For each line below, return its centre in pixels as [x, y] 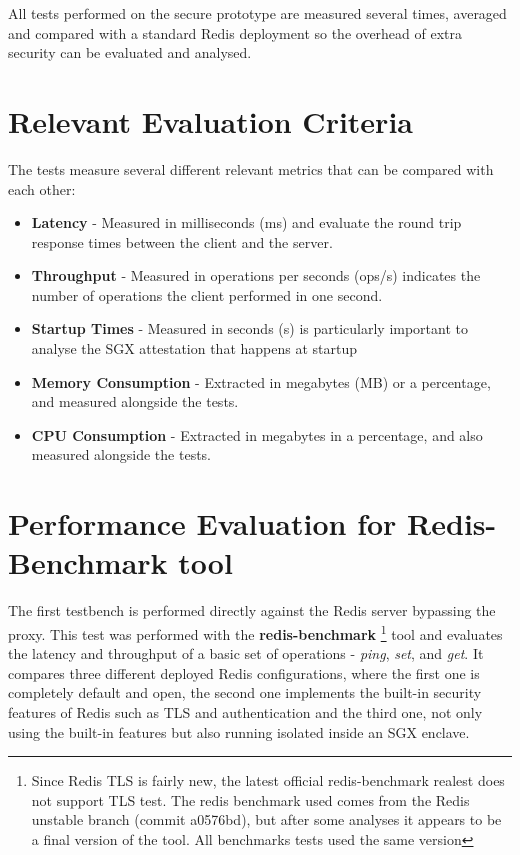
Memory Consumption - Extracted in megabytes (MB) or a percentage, [261, 381]
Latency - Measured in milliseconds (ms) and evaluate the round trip [246, 222]
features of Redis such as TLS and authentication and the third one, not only [245, 711]
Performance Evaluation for [202, 523]
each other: [42, 188]
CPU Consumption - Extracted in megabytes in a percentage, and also [257, 434]
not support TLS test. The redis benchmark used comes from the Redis [250, 799]
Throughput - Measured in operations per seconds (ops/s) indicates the [256, 275]
